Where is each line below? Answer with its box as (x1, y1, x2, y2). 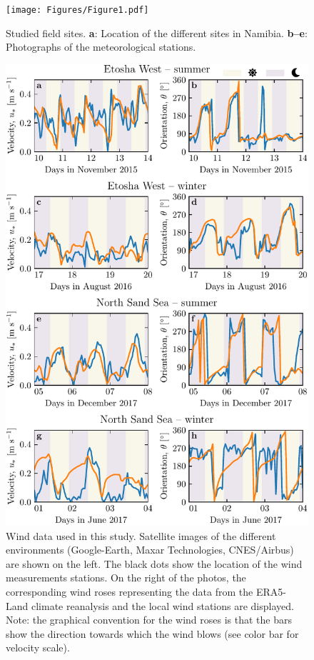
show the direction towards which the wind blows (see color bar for (6, 626, 299, 641)
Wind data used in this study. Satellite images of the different (6, 528, 276, 543)
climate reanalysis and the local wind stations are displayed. (31, 598, 294, 613)
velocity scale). (6, 640, 70, 655)
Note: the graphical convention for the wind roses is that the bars (6, 612, 293, 627)
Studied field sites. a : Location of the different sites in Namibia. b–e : (6, 25, 308, 40)
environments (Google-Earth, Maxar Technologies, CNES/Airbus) (6, 542, 294, 557)
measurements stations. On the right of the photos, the (6, 570, 246, 585)
